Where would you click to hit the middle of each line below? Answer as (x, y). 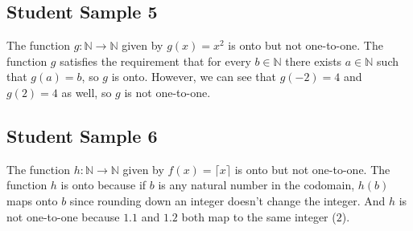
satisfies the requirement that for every (155, 61)
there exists (314, 61)
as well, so (87, 92)
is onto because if (103, 185)
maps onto (32, 200)
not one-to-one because (63, 216)
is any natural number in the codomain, (256, 185)
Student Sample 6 (82, 135)
